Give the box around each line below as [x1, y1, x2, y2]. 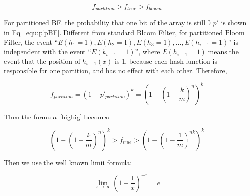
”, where [135, 46, 160, 57]
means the [208, 46, 239, 57]
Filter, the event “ [4, 37, 58, 47]
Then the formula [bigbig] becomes [4, 111, 109, 121]
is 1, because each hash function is [115, 56, 217, 66]
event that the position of [4, 56, 81, 66]
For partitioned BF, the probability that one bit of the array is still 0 [4, 18, 211, 28]
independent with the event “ [4, 46, 91, 57]
